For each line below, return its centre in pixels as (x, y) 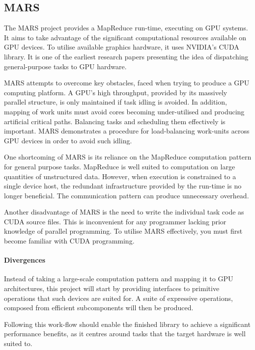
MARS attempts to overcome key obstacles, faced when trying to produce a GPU (127, 83)
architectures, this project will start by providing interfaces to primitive (112, 288)
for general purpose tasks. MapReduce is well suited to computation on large (120, 166)
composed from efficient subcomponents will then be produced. (99, 308)
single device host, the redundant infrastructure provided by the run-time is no (123, 186)
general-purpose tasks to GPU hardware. (65, 66)
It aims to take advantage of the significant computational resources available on (125, 37)
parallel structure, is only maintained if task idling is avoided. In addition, (115, 102)
